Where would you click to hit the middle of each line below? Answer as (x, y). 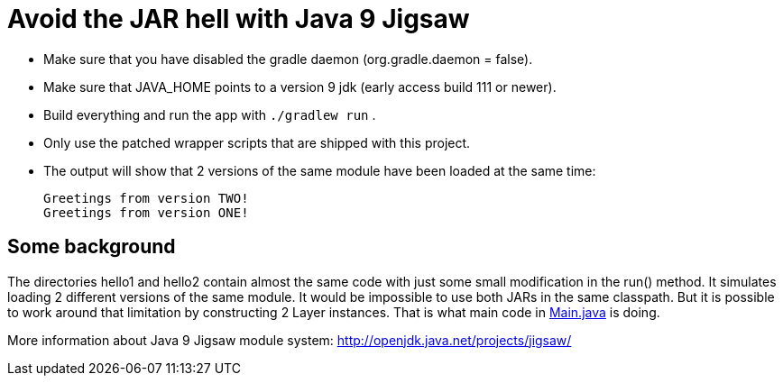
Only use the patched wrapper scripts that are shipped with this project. (257, 142)
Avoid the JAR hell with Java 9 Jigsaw (239, 19)
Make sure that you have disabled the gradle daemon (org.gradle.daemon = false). (288, 59)
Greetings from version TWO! (146, 198)
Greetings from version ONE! (146, 212)
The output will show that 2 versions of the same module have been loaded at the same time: (320, 170)
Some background (92, 247)
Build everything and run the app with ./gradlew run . (210, 114)
